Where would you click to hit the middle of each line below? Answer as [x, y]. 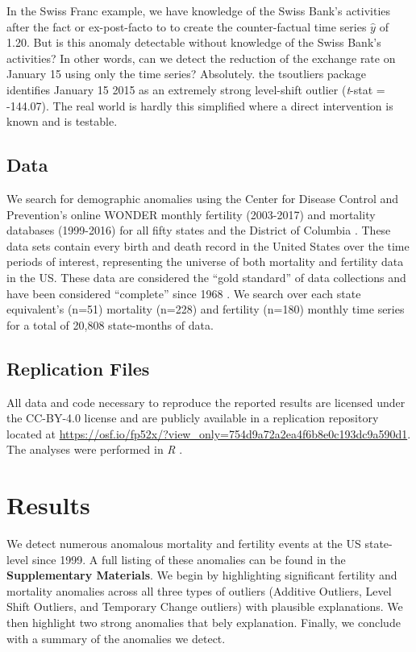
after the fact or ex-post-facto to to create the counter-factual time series [187, 26]
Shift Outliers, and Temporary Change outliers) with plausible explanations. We [205, 606]
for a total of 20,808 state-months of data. [110, 324]
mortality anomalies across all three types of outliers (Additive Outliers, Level [199, 590]
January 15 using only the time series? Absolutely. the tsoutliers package [187, 74]
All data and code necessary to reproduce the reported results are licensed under [206, 402]
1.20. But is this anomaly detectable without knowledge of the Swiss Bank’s [194, 42]
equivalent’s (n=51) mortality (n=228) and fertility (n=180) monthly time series [206, 309]
